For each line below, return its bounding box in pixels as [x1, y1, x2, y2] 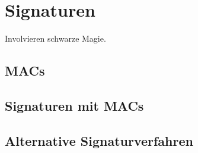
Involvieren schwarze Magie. [5, 32, 106, 45]
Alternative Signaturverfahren [5, 131, 193, 149]
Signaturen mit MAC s [5, 96, 144, 114]
